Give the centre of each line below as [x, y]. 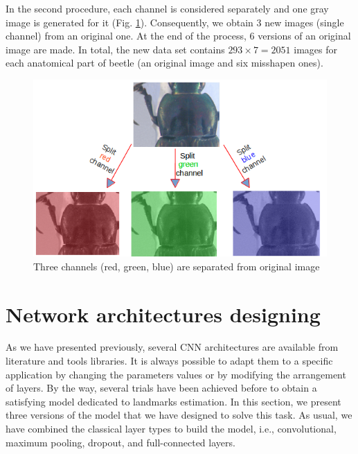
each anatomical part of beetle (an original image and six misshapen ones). [164, 63]
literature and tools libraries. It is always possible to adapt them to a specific [169, 361]
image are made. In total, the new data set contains [115, 49]
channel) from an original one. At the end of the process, [126, 36]
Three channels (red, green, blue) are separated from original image [177, 266]
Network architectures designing [163, 314]
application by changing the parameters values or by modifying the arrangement [176, 374]
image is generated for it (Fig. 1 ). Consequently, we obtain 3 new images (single [175, 22]
